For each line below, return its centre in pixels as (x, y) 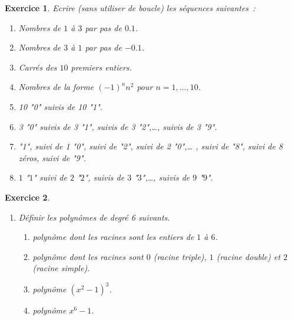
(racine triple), (180, 256)
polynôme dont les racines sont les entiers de (113, 237)
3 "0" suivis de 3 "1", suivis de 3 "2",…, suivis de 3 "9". (118, 126)
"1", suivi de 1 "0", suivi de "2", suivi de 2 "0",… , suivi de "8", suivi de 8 (151, 146)
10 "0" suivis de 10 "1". (61, 106)
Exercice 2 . (27, 197)
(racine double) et (248, 256)
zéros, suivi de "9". (52, 157)
